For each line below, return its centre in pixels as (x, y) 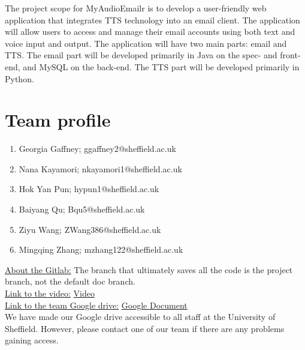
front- (290, 55)
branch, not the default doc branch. (70, 281)
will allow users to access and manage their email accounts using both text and (150, 32)
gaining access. (32, 340)
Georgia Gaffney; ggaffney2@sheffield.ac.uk (97, 149)
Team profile (58, 120)
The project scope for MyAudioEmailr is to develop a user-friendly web (136, 8)
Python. (19, 78)
